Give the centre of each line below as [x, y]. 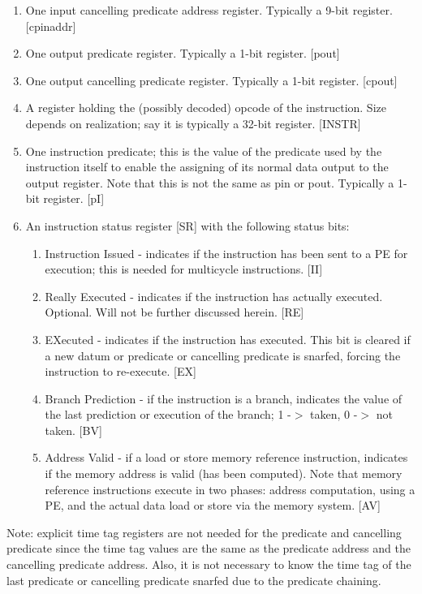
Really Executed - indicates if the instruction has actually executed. [214, 296]
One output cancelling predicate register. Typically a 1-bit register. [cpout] [211, 80]
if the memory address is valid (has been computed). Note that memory [224, 473]
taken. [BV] [73, 430]
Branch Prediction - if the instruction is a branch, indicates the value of [224, 398]
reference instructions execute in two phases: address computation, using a [230, 489]
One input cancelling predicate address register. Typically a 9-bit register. [209, 10]
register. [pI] [74, 198]
